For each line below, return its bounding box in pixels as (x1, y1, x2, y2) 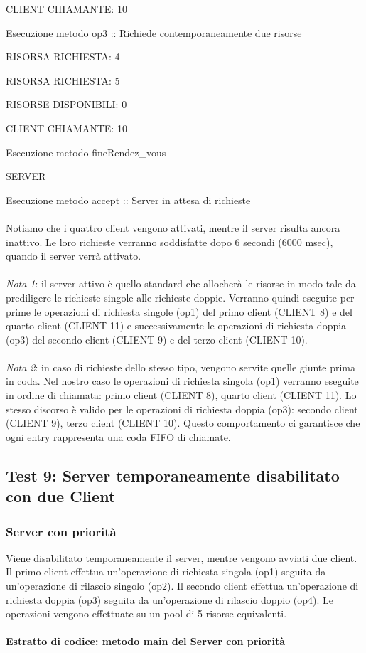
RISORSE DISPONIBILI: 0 (6, 97, 127, 112)
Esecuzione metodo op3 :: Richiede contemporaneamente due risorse (6, 25, 302, 40)
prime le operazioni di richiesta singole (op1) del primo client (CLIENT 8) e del (6, 304, 352, 319)
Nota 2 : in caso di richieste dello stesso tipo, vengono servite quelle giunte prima (6, 359, 356, 374)
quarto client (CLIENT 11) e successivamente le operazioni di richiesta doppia (6, 318, 347, 333)
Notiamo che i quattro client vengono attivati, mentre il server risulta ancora (6, 220, 340, 235)
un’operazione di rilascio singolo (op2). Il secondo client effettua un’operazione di (6, 578, 359, 593)
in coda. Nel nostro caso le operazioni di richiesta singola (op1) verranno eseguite (6, 373, 359, 388)
